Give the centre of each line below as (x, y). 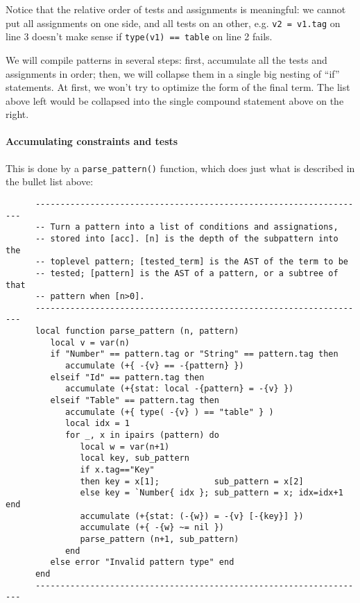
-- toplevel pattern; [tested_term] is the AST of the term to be (191, 262)
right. (17, 114)
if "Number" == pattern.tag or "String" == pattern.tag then (194, 354)
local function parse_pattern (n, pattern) (137, 331)
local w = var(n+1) (125, 447)
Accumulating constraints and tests (92, 141)
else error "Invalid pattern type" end (142, 562)
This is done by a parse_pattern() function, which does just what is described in (180, 168)
